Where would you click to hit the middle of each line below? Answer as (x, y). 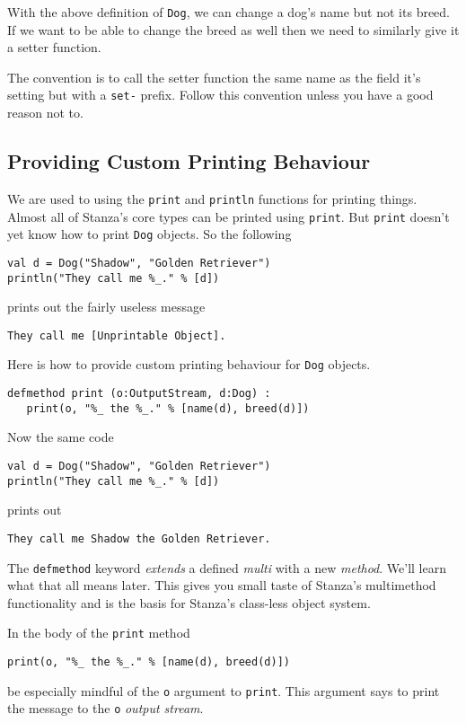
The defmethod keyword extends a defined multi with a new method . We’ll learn (227, 567)
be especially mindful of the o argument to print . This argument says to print (224, 690)
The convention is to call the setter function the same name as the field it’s (214, 77)
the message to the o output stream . (106, 708)
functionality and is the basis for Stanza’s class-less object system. (189, 602)
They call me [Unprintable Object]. (117, 335)
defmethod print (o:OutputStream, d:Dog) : (139, 394)
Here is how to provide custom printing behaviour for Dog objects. (189, 364)
